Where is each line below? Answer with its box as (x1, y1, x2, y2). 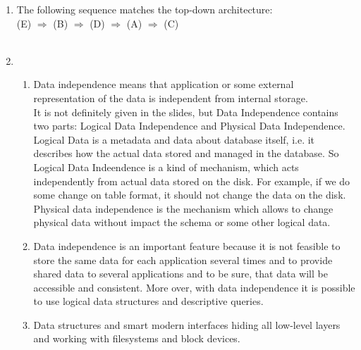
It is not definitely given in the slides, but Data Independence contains (33, 104, 338, 119)
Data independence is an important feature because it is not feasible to (33, 238, 341, 253)
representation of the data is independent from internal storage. (33, 90, 308, 105)
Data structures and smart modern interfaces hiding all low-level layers (33, 317, 341, 332)
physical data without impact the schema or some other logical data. (33, 215, 331, 230)
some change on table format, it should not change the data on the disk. (33, 187, 346, 202)
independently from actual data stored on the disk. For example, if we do (33, 173, 350, 188)
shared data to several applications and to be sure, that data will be (33, 266, 328, 281)
